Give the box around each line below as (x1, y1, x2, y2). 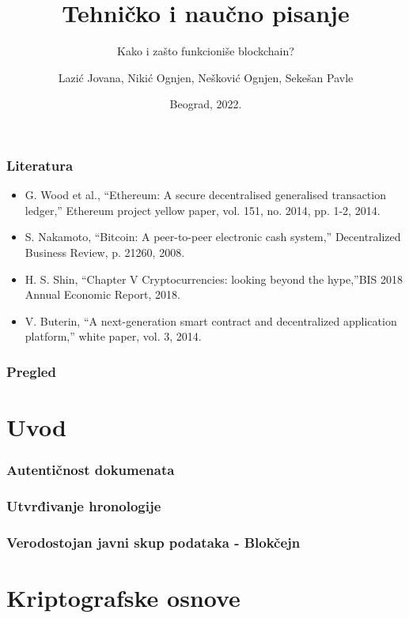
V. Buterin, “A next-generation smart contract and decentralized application (25, 312, 397, 329)
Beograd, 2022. (169, 96, 242, 112)
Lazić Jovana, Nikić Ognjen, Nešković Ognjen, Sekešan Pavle (58, 69, 354, 85)
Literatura (6, 155, 74, 175)
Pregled (6, 361, 56, 381)
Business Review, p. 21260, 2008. (25, 243, 185, 260)
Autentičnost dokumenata (6, 460, 175, 480)
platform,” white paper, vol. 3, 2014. (25, 328, 202, 345)
